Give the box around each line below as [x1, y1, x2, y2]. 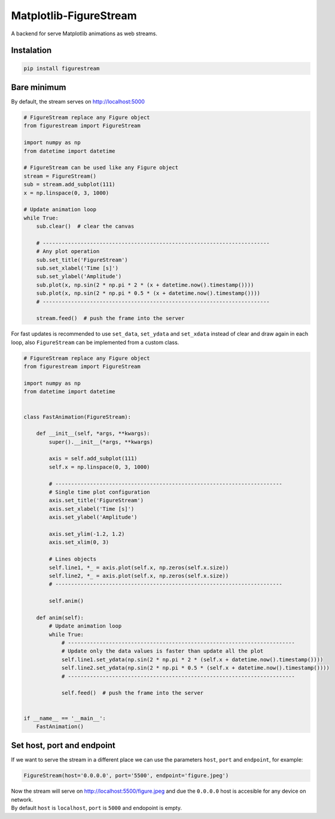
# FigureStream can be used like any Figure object [23, 165, 179, 171]
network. [11, 796, 33, 803]
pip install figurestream [23, 65, 100, 72]
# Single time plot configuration [48, 489, 150, 496]
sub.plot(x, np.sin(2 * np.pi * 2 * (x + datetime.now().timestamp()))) [36, 281, 254, 288]
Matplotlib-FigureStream [11, 9, 137, 22]
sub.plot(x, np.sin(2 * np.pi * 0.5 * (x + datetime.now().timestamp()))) [36, 290, 260, 297]
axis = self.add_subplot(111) [48, 455, 138, 462]
